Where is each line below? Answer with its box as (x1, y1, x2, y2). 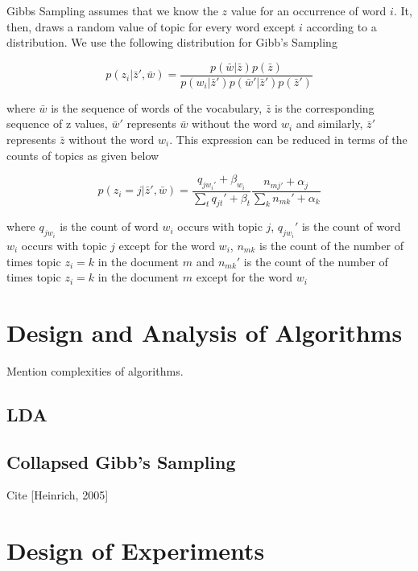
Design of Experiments (6, 534, 265, 567)
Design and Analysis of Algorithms (6, 315, 403, 348)
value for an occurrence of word (230, 2, 387, 18)
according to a (306, 18, 377, 35)
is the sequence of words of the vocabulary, (51, 99, 263, 116)
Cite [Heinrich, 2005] (6, 487, 109, 503)
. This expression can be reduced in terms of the (169, 131, 408, 148)
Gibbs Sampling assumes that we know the (6, 2, 218, 18)
